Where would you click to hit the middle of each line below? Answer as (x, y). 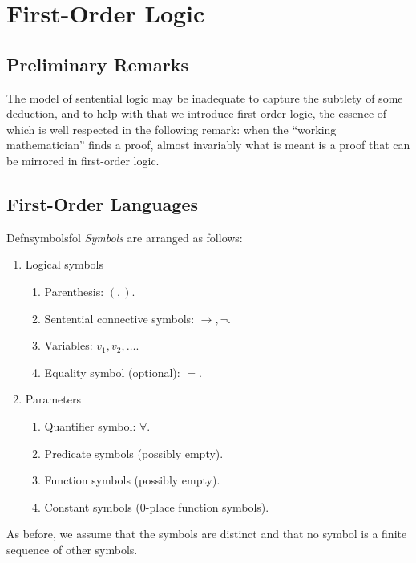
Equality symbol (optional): (112, 372)
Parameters (53, 399)
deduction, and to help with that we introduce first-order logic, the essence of (197, 113)
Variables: (69, 345)
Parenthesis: (74, 291)
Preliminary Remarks (97, 64)
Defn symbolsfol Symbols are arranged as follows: (125, 237)
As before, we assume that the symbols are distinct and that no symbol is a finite (207, 534)
